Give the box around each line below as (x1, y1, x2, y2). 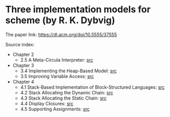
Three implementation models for (5, 4, 151, 15)
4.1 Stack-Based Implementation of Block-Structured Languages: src (20, 84, 165, 90)
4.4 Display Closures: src (20, 100, 74, 106)
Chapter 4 (12, 79, 34, 85)
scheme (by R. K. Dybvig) (5, 14, 115, 26)
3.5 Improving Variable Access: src (20, 73, 94, 79)
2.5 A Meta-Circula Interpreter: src (20, 56, 93, 63)
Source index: (5, 41, 35, 47)
